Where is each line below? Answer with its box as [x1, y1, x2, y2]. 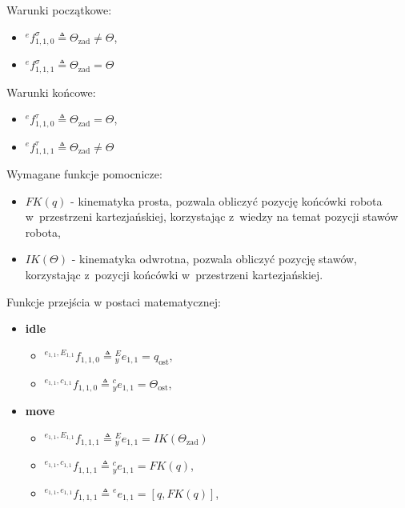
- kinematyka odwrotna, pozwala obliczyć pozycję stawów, [71, 250, 357, 267]
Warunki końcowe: [6, 83, 96, 100]
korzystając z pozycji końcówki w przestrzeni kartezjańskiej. [25, 266, 323, 282]
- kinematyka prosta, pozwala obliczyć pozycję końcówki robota [70, 192, 383, 209]
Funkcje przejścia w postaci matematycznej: [6, 293, 221, 310]
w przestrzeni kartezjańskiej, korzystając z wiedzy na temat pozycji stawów [25, 208, 399, 225]
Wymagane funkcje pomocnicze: [6, 166, 162, 182]
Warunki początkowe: [6, 2, 112, 18]
